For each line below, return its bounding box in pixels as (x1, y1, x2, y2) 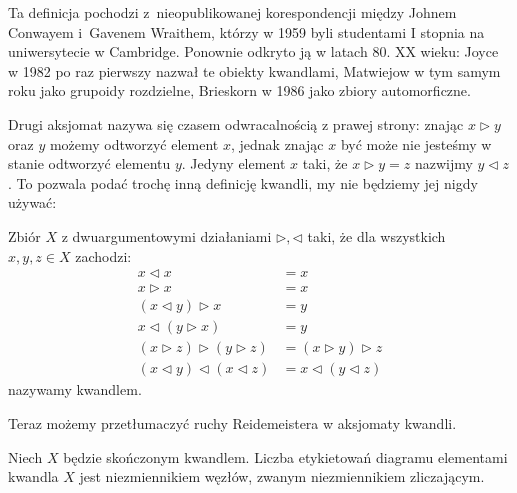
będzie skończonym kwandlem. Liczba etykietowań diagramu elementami (63, 446, 508, 467)
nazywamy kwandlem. (8, 379, 142, 400)
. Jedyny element (181, 153, 286, 174)
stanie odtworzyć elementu (8, 153, 171, 174)
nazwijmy (414, 153, 473, 174)
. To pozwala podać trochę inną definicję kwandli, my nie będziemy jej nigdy (8, 172, 478, 193)
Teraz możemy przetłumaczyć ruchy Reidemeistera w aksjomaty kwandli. (8, 412, 457, 433)
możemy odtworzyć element (49, 133, 219, 154)
